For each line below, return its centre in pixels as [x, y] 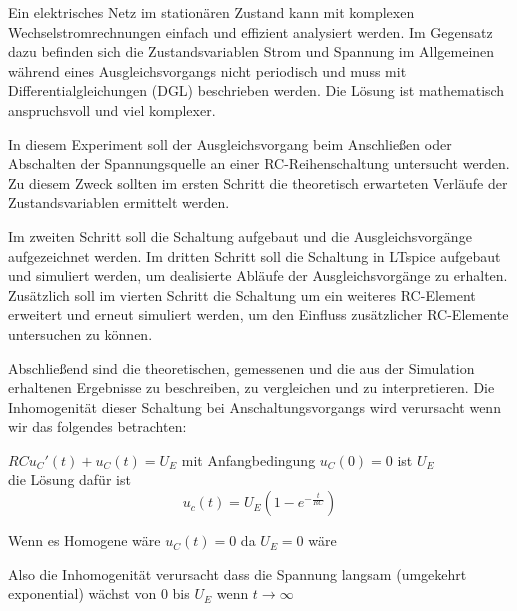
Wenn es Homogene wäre [84, 540]
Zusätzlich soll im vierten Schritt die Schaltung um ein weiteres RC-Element [242, 294]
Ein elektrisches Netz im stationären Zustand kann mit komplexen [211, 12]
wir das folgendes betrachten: [97, 426]
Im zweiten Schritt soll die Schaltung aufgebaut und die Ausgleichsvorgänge [240, 235]
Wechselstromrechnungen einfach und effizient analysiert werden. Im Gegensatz [250, 31]
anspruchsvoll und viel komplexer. [112, 109]
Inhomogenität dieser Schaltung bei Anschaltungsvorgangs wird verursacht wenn [254, 406]
